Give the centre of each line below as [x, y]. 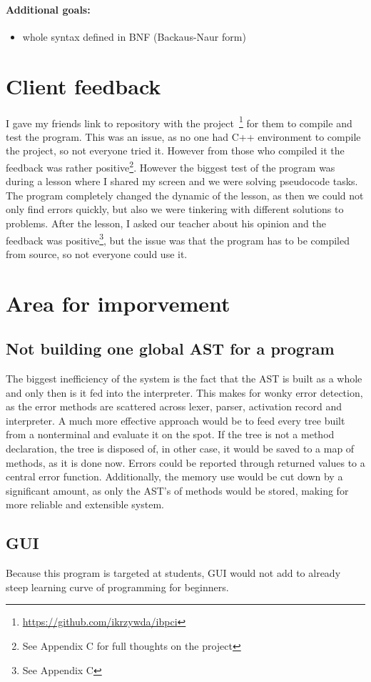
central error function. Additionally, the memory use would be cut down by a [174, 476]
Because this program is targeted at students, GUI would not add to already [173, 573]
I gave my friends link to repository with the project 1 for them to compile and [179, 122]
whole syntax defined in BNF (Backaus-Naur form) [134, 36]
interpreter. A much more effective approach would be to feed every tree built [176, 420]
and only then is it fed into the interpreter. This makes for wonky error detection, [184, 392]
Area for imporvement [118, 303]
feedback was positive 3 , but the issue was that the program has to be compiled [178, 239]
